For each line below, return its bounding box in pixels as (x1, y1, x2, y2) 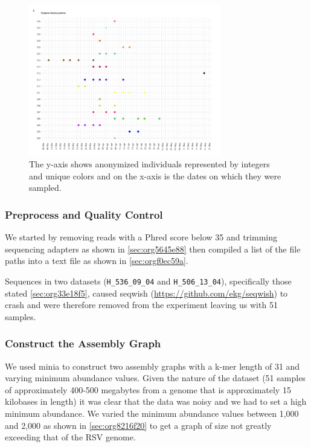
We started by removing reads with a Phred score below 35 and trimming (5, 231, 277, 243)
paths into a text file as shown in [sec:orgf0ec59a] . (5, 254, 188, 267)
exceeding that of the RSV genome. (5, 431, 136, 443)
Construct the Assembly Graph (5, 336, 161, 351)
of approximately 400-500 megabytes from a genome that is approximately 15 (5, 383, 291, 396)
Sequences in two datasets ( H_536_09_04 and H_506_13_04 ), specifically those (5, 275, 292, 288)
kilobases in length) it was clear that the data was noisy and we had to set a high (5, 395, 307, 408)
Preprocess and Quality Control (5, 207, 163, 222)
